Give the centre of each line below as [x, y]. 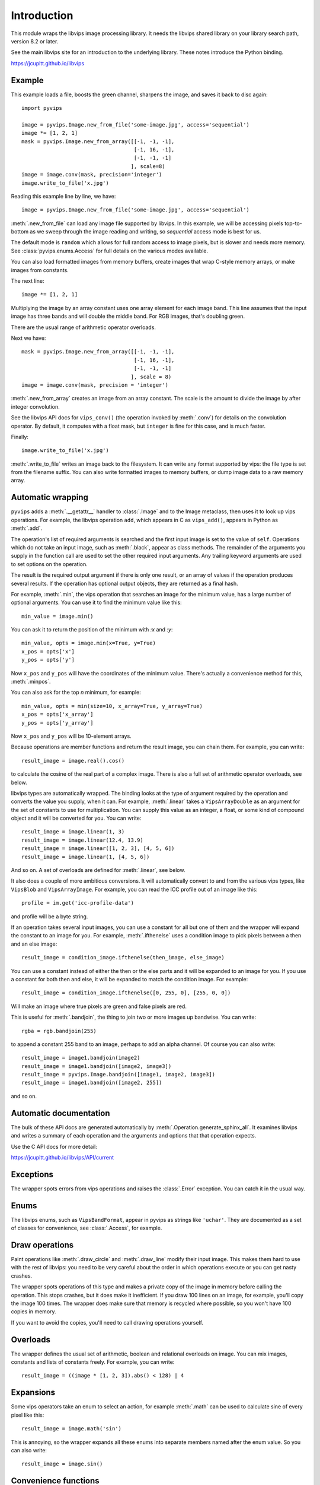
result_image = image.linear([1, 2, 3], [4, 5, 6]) [98, 849]
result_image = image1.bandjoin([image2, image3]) [97, 1066]
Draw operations [42, 1245]
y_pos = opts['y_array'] [57, 723]
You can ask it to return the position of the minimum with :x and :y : [92, 630]
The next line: [28, 281]
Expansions [33, 1393]
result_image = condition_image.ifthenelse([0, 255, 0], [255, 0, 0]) [126, 993]
